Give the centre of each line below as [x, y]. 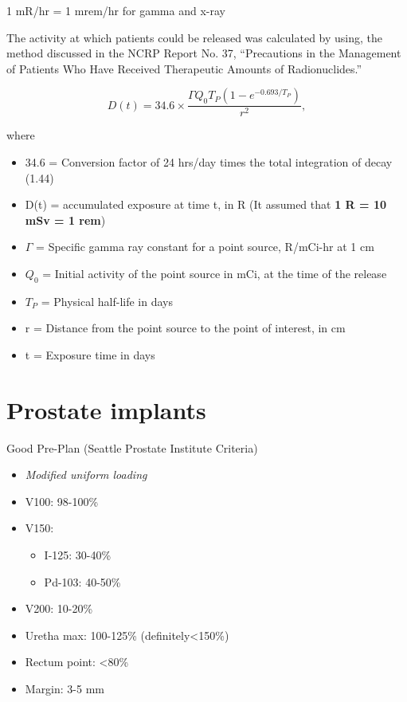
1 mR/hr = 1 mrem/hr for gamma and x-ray [116, 10]
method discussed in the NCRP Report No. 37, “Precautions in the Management [204, 53]
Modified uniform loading [86, 475]
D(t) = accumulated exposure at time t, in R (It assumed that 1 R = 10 [205, 204]
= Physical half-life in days [107, 301]
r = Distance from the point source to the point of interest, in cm [185, 328]
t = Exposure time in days [90, 354]
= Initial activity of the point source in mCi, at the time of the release [215, 273]
